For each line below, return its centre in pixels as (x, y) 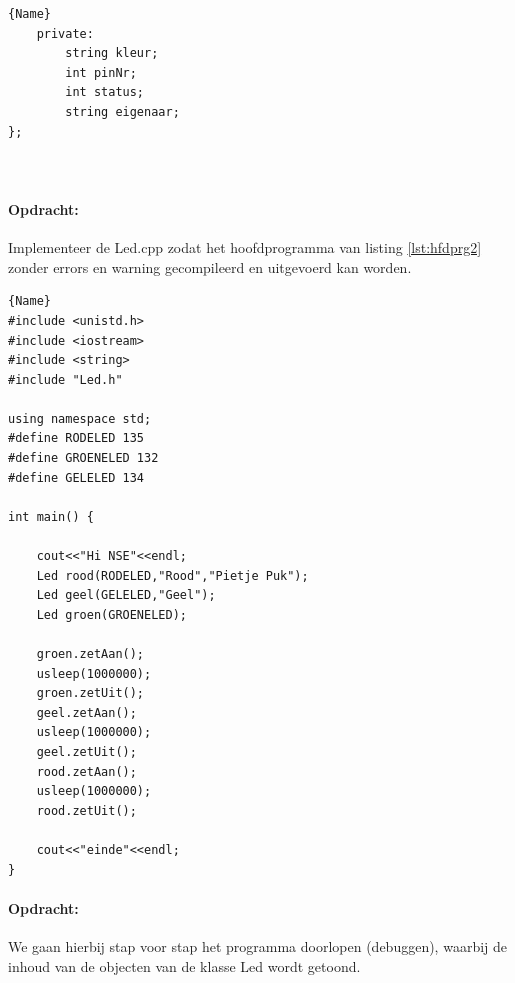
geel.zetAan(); (86, 712)
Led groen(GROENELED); (111, 614)
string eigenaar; (122, 111)
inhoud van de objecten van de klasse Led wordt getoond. (184, 965)
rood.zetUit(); (86, 810)
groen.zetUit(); (90, 693)
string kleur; (112, 53)
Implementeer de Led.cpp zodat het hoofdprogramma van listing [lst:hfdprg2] (245, 247)
